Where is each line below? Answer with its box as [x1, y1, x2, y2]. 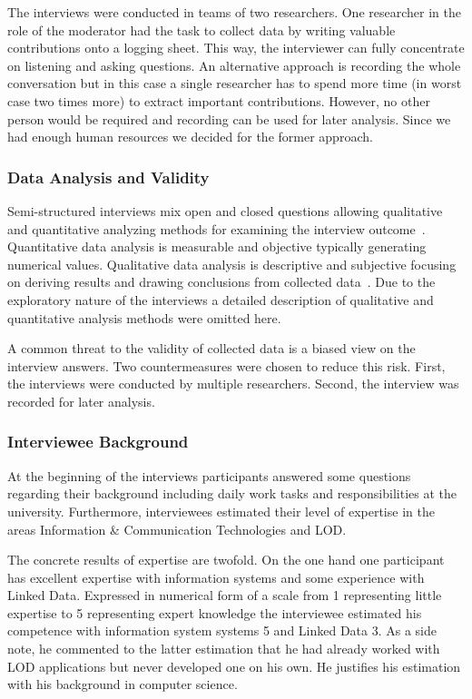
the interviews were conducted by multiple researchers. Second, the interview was [7, 374, 459, 393]
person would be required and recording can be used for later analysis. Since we [7, 109, 451, 128]
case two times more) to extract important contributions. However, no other [7, 91, 430, 110]
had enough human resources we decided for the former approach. [7, 127, 373, 146]
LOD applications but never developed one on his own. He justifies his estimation [7, 656, 461, 675]
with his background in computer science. [7, 674, 238, 694]
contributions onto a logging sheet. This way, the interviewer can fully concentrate [7, 38, 465, 57]
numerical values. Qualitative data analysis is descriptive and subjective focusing [7, 254, 457, 273]
